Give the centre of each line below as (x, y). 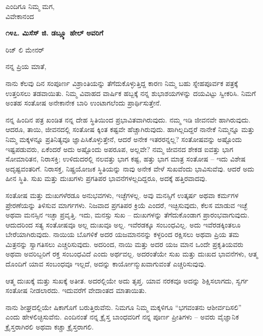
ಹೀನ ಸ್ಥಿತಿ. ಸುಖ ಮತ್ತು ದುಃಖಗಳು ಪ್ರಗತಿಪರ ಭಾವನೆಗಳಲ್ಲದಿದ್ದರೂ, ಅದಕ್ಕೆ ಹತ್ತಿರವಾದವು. (106, 178)
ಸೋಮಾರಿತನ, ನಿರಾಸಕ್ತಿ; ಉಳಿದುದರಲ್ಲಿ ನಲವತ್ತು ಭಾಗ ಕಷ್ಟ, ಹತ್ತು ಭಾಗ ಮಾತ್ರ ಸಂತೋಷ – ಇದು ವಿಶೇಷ (126, 159)
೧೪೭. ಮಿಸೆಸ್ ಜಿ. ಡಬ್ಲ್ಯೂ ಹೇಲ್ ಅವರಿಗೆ (55, 33)
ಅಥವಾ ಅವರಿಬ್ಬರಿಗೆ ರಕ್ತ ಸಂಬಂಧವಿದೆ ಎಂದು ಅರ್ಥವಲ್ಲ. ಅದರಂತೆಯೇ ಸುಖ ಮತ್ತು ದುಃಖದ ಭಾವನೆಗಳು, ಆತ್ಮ (132, 254)
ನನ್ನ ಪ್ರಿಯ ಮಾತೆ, (26, 66)
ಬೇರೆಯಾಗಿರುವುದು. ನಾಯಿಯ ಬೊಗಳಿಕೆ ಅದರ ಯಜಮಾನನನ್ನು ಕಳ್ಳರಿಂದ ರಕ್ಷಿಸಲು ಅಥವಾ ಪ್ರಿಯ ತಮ (122, 234)
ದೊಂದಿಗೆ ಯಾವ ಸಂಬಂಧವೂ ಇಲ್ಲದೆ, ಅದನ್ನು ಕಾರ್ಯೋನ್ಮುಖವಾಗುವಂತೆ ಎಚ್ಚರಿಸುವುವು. (106, 264)
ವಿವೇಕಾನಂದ (20, 16)
